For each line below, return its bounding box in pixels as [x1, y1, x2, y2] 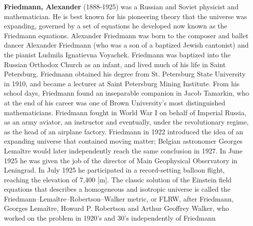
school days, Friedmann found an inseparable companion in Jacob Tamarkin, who [4, 88, 249, 98]
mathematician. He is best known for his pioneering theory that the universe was [4, 11, 247, 21]
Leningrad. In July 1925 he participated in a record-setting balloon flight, [4, 165, 225, 175]
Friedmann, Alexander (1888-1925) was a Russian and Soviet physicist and [4, 1, 239, 11]
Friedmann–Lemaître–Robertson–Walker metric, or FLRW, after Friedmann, [4, 193, 234, 203]
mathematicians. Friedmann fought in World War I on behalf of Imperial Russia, [4, 107, 247, 117]
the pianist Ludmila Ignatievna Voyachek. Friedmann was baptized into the [4, 49, 231, 59]
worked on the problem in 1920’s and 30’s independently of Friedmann [4, 213, 216, 223]
